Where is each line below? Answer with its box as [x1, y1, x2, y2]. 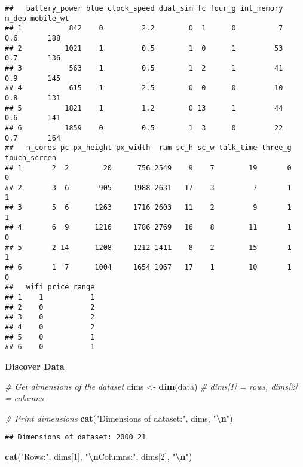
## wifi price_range [5, 283, 95, 292]
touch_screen [5, 153, 56, 162]
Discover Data [5, 359, 65, 372]
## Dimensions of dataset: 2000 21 [5, 433, 146, 442]
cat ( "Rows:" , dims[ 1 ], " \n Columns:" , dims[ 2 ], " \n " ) [5, 450, 192, 462]
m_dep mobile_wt [5, 14, 69, 23]
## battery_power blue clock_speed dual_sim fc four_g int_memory [5, 4, 283, 13]
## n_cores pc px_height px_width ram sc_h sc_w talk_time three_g [5, 144, 292, 152]
